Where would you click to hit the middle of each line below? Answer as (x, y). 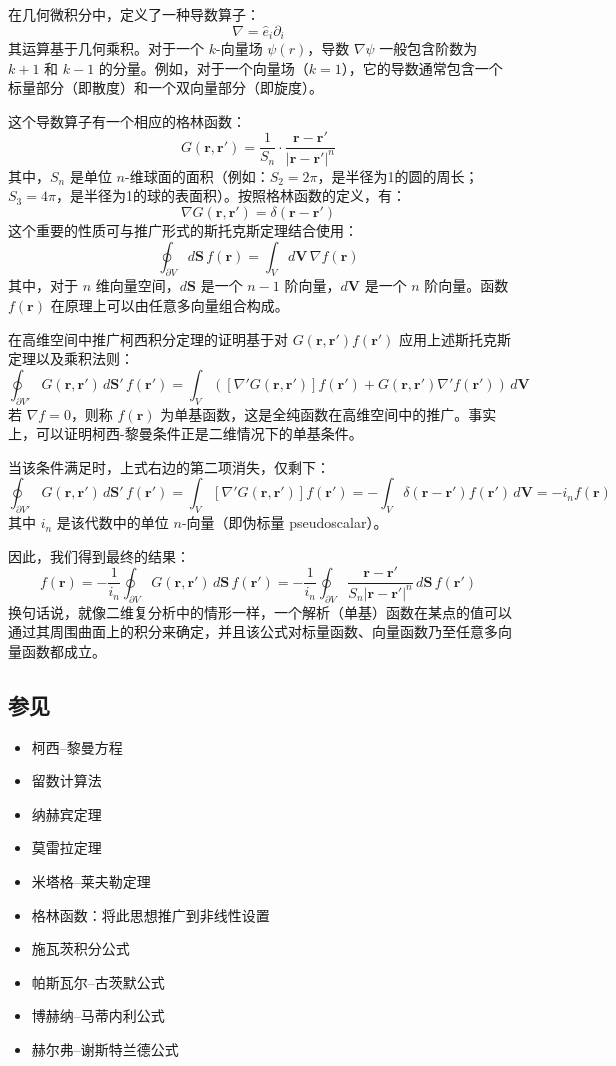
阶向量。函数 (466, 285)
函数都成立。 (63, 650)
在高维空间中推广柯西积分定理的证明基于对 (148, 338)
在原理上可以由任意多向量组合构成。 (169, 305)
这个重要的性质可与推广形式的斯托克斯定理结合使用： (183, 230)
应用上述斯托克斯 (455, 338)
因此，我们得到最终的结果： (99, 555)
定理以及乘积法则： (71, 358)
